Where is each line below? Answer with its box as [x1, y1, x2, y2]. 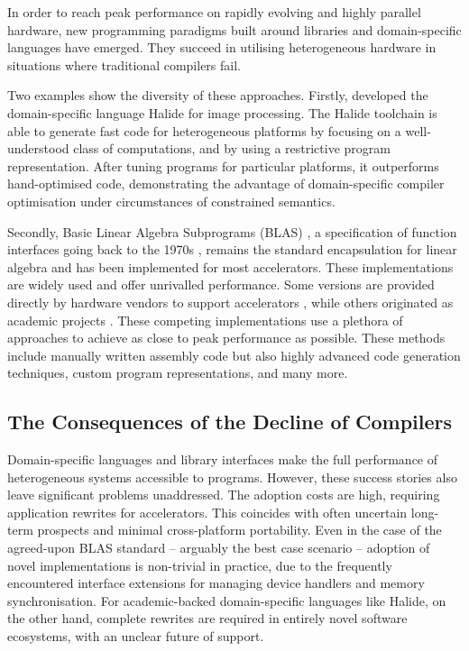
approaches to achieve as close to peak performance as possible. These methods [7, 328, 446, 347]
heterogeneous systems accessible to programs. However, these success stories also [7, 467, 457, 486]
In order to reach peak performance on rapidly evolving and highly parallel [7, 3, 421, 21]
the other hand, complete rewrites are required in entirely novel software [7, 609, 408, 628]
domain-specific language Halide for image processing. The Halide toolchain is [7, 103, 437, 122]
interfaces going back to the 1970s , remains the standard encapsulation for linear [7, 240, 457, 259]
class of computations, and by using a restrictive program [73, 139, 391, 158]
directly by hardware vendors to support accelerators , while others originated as [7, 292, 454, 311]
